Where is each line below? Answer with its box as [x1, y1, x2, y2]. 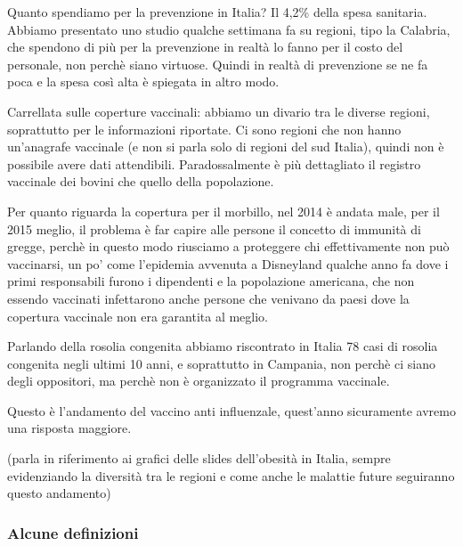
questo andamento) [7, 484, 111, 502]
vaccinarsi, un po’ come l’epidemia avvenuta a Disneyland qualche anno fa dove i [7, 254, 449, 273]
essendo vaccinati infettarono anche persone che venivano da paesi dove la [7, 289, 410, 307]
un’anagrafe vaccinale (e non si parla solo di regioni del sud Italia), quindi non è [7, 137, 444, 156]
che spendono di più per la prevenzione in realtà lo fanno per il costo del [7, 37, 403, 56]
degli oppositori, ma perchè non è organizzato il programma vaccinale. [7, 371, 390, 390]
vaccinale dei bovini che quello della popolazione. [7, 172, 274, 191]
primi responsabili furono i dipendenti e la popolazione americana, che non [7, 272, 415, 290]
